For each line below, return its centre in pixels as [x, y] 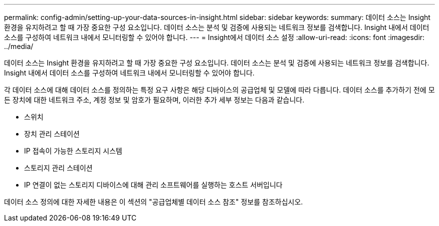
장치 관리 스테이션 [52, 134]
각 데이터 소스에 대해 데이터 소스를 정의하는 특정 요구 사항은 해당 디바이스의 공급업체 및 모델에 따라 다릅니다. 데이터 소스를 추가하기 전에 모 [220, 90]
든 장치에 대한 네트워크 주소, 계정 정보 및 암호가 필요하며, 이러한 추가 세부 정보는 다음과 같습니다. [154, 100]
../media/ [19, 46]
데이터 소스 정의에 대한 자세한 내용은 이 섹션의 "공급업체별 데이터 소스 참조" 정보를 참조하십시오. [154, 202]
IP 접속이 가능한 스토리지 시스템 [73, 151]
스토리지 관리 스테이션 [58, 168]
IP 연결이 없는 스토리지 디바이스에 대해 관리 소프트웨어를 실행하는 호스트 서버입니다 [153, 185]
